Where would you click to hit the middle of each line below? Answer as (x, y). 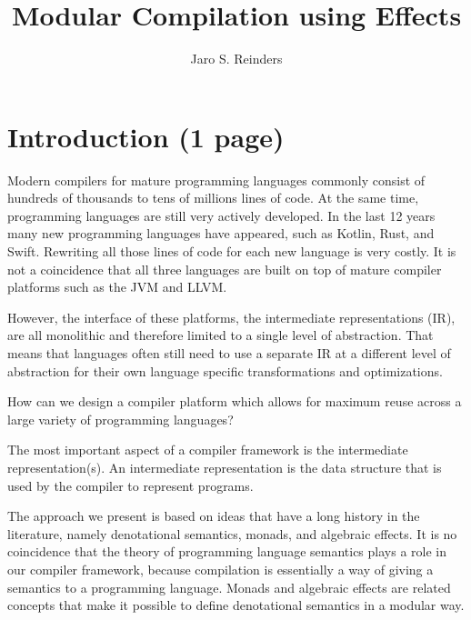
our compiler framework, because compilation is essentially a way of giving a (220, 569)
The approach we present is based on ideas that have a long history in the (214, 516)
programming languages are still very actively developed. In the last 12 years (221, 215)
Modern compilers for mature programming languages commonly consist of (216, 180)
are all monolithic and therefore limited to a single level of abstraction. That (220, 335)
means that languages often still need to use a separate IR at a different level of (229, 353)
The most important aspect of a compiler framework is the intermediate (208, 450)
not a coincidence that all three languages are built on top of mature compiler (225, 269)
